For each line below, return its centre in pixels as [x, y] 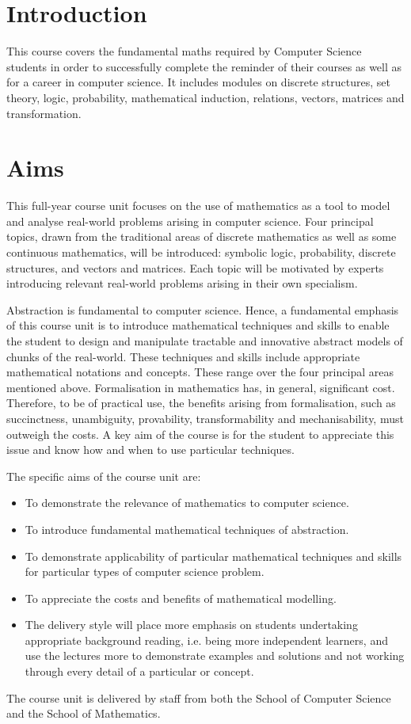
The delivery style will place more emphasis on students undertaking [191, 625]
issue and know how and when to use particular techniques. [150, 450]
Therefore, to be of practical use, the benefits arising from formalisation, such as [201, 403]
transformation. [44, 113]
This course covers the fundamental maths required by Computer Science [184, 51]
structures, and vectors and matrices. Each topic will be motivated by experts [195, 267]
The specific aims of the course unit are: [104, 476]
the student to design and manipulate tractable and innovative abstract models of [205, 340]
